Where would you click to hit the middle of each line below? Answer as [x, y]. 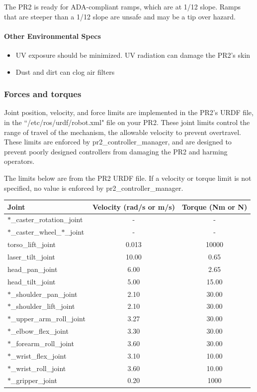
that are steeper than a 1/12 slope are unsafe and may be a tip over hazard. [120, 16]
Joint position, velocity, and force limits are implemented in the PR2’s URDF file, [129, 112]
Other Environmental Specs [52, 36]
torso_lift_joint [32, 244]
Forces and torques [43, 94]
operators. [19, 161]
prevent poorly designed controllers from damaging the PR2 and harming [116, 151]
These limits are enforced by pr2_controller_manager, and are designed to [118, 142]
